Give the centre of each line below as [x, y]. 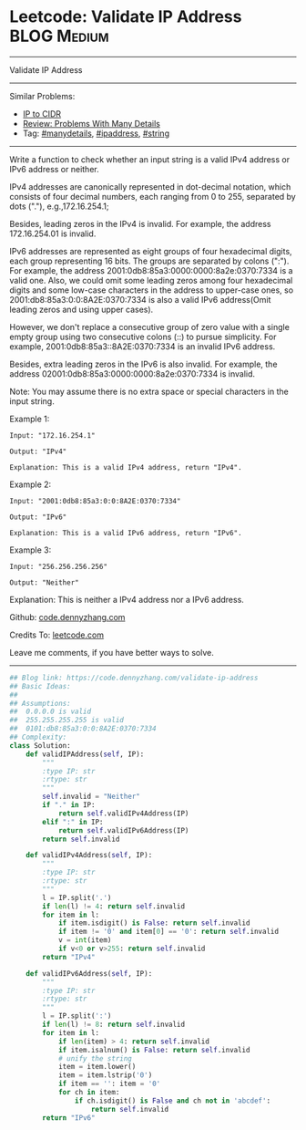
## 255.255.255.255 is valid [67, 721]
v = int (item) [85, 940]
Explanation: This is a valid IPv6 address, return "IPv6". [126, 533]
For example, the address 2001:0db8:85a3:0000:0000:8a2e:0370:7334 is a [151, 270]
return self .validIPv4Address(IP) [123, 814]
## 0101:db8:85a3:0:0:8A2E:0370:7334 [83, 729]
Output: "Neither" [44, 582]
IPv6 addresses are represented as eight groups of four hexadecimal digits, [151, 251]
